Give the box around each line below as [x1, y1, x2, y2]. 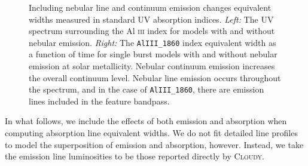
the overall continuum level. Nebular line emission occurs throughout [29, 71, 281, 84]
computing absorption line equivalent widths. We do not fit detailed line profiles [5, 127, 298, 139]
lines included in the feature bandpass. [29, 94, 170, 107]
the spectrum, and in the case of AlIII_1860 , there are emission [29, 83, 264, 96]
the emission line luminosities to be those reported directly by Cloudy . [5, 150, 264, 162]
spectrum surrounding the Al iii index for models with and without [29, 24, 275, 37]
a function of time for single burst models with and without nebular [29, 48, 277, 60]
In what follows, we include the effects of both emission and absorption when [5, 115, 287, 127]
